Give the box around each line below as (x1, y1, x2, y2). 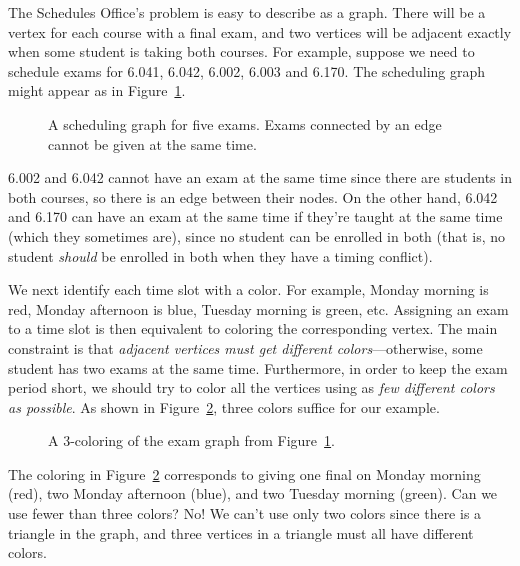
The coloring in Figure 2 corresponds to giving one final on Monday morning (8, 463, 481, 484)
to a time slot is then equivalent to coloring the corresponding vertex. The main (8, 318, 498, 339)
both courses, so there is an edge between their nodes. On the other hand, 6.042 (8, 186, 498, 207)
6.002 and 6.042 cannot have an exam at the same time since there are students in (8, 167, 512, 188)
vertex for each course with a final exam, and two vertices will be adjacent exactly (8, 21, 512, 42)
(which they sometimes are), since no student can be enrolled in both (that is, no (8, 225, 506, 246)
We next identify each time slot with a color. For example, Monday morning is (8, 279, 489, 300)
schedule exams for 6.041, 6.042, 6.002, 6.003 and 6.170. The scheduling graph (8, 60, 486, 81)
